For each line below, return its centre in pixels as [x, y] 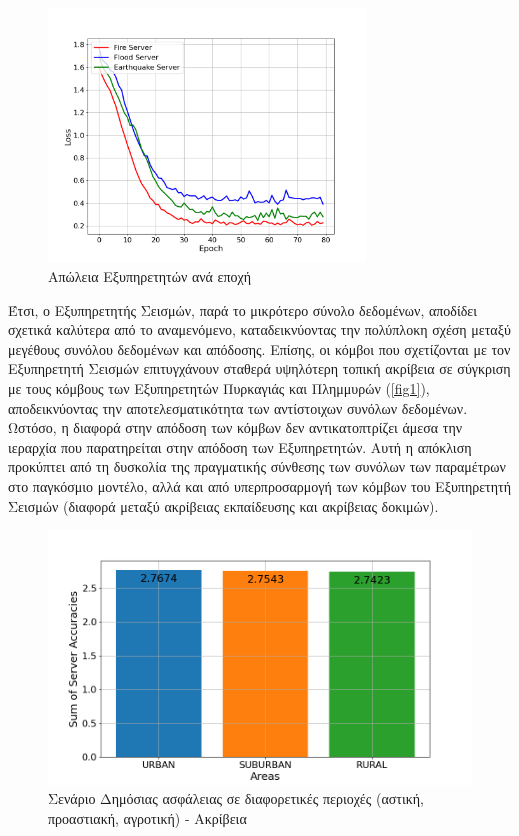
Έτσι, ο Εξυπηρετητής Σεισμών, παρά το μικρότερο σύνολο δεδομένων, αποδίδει [242, 309]
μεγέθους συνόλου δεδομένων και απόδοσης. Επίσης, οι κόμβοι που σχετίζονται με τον [259, 348]
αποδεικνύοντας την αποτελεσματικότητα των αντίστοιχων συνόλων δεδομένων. [238, 407]
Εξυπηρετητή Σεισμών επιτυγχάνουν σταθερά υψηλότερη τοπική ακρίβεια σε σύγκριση [259, 368]
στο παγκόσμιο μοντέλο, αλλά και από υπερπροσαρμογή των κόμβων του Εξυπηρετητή [259, 485]
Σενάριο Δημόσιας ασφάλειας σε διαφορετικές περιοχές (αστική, [236, 798]
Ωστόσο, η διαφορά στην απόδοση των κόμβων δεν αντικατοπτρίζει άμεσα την [235, 427]
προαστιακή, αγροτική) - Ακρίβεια [147, 817]
